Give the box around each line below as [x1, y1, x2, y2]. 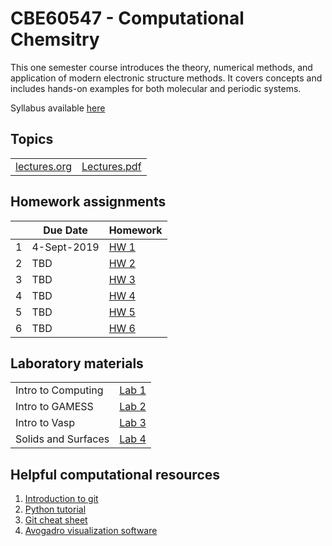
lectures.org [15, 159, 73, 173]
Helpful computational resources [10, 466, 221, 483]
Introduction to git [24, 493, 99, 505]
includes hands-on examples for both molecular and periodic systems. [10, 82, 302, 94]
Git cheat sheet [24, 514, 88, 526]
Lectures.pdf [81, 159, 142, 173]
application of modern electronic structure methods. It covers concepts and [10, 72, 323, 84]
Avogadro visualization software [24, 525, 158, 537]
